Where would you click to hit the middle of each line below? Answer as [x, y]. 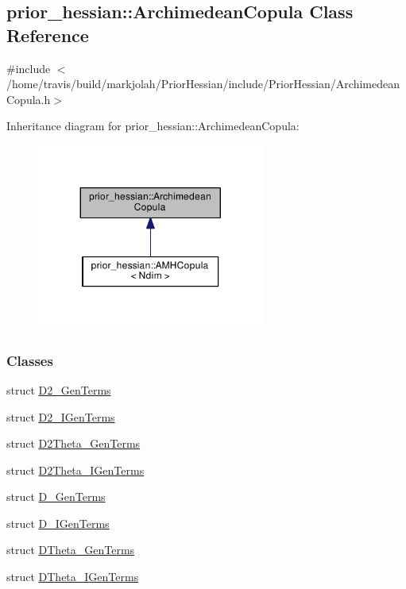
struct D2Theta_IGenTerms [75, 470]
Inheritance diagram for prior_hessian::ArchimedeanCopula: [153, 126]
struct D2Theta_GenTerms [73, 443]
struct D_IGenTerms [58, 523]
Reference [48, 35]
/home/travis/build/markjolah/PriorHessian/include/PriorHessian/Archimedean [203, 84]
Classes [30, 360]
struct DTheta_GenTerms [71, 550]
